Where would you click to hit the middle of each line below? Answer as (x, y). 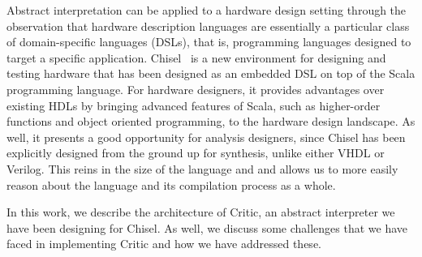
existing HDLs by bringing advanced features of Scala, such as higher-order (194, 105)
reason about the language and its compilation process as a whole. (171, 184)
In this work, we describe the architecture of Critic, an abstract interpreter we (201, 212)
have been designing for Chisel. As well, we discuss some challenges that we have (207, 227)
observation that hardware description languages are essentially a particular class (208, 26)
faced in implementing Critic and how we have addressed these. (164, 244)
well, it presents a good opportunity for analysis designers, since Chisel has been (206, 137)
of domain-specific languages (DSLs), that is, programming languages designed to (209, 42)
